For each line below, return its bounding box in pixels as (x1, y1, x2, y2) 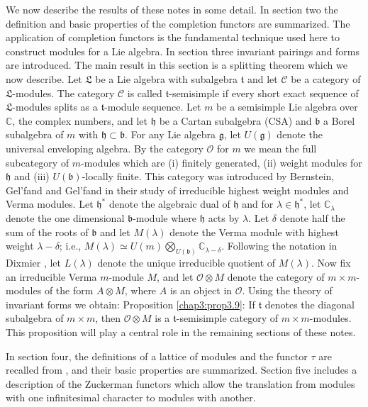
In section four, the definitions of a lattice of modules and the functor (6, 348, 308, 363)
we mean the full (244, 140, 317, 155)
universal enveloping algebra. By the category (6, 140, 203, 155)
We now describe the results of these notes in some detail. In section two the (6, 2, 338, 16)
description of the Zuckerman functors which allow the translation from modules (6, 376, 355, 391)
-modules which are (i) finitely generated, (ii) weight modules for (81, 155, 362, 169)
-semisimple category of (176, 311, 278, 325)
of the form (44, 283, 94, 298)
